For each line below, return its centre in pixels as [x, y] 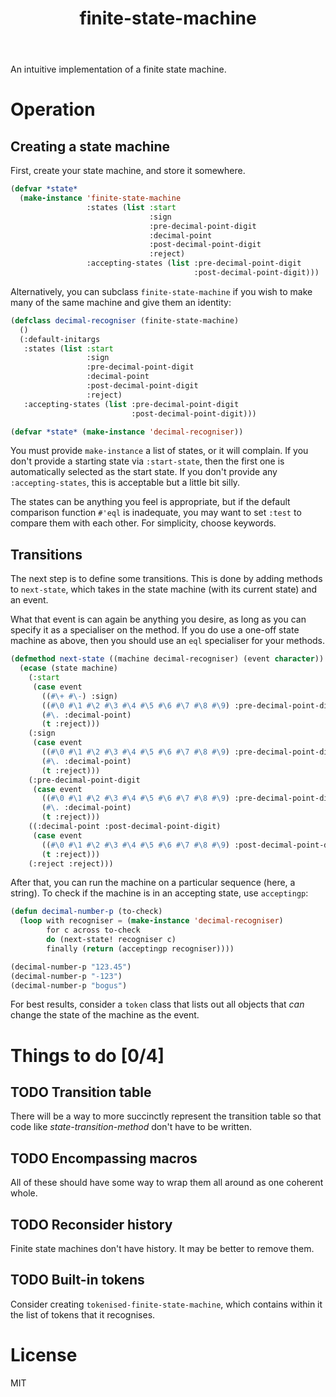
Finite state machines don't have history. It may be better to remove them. [162, 1248]
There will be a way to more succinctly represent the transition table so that [166, 1116]
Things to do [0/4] [87, 1055]
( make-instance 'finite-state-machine [100, 198]
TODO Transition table [81, 1092]
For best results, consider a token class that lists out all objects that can [157, 1004]
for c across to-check [93, 930]
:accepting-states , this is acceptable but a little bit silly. [125, 483]
